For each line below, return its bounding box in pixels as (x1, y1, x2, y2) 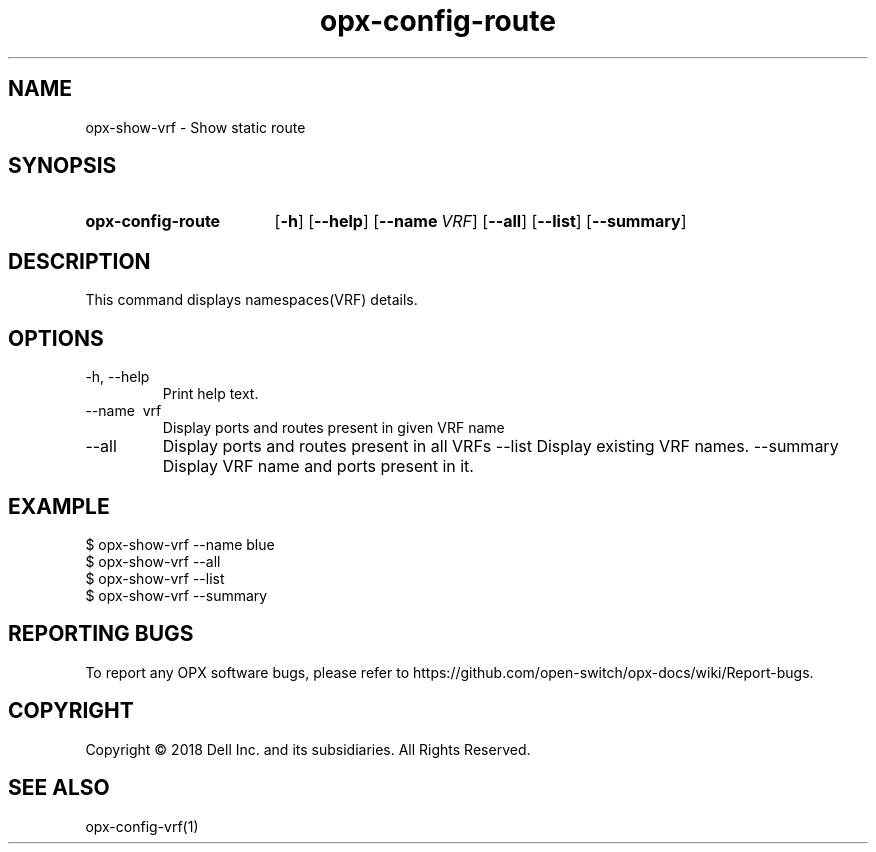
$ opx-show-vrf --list (85, 569, 225, 587)
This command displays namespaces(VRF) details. (85, 291, 418, 309)
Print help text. (162, 385, 259, 403)
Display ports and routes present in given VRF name (162, 419, 505, 437)
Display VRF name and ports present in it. (162, 456, 474, 477)
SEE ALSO (8, 775, 110, 801)
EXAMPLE (8, 493, 110, 519)
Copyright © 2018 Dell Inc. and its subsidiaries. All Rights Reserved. (85, 740, 531, 758)
